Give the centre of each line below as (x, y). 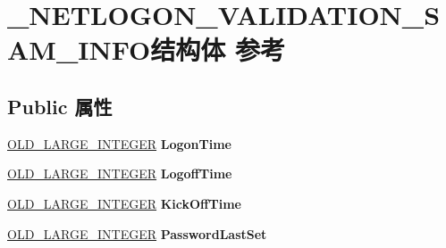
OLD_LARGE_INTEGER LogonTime (119, 143)
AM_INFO (79, 50)
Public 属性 (60, 106)
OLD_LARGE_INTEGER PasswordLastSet (137, 233)
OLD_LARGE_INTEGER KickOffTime (124, 203)
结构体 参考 (218, 50)
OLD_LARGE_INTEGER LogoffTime (120, 174)
